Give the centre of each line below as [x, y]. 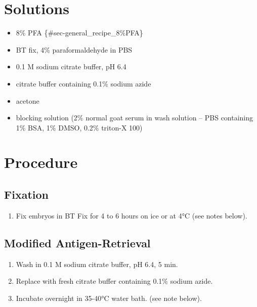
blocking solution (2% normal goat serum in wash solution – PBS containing [135, 118]
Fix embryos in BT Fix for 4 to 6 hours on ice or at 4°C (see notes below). [132, 215]
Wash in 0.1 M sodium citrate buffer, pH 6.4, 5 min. [97, 264]
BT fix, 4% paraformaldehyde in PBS [74, 49]
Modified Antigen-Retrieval [77, 243]
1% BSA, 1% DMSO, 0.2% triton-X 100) [79, 127]
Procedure [41, 162]
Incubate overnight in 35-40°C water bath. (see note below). [109, 298]
